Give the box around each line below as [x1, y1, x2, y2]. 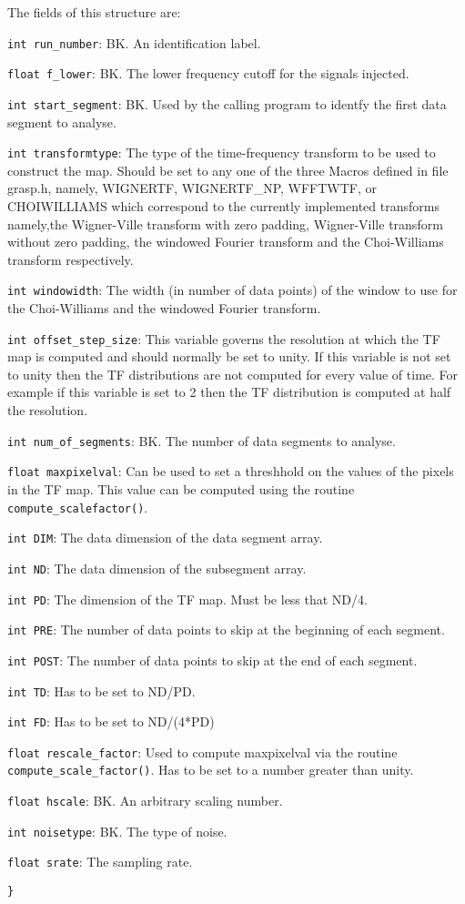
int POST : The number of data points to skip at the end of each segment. [7, 650, 418, 669]
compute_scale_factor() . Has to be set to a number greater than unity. [7, 760, 414, 779]
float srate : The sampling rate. [7, 852, 193, 871]
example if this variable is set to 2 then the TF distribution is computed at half [7, 382, 451, 401]
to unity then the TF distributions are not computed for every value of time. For [7, 364, 459, 383]
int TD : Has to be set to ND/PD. [7, 681, 196, 700]
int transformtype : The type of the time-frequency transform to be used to [7, 143, 436, 162]
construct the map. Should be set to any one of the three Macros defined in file [7, 160, 449, 179]
